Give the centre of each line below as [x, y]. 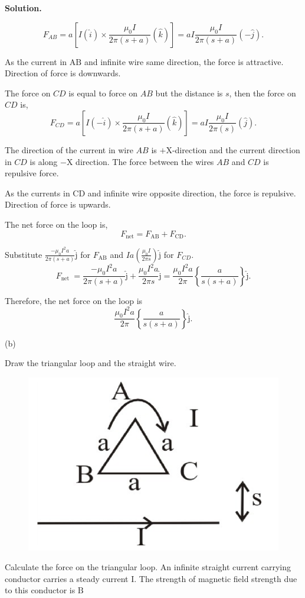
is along [44, 161]
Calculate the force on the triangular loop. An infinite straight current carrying [148, 567]
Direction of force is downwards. [63, 73]
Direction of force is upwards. [58, 204]
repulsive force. [32, 173]
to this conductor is [40, 590]
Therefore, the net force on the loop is [74, 300]
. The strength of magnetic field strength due [216, 578]
